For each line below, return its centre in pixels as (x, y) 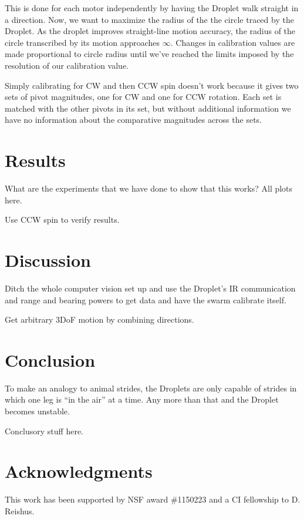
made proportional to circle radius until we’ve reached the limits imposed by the (149, 54)
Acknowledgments (79, 471)
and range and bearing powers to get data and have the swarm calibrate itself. (146, 299)
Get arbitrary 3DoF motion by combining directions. (99, 319)
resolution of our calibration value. (67, 65)
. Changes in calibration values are (233, 42)
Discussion (48, 260)
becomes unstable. (37, 411)
